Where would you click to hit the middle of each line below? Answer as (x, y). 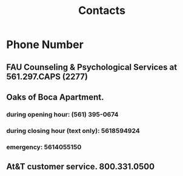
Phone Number (45, 45)
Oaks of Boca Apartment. (55, 97)
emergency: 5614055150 (44, 147)
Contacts (102, 11)
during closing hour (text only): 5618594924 (73, 130)
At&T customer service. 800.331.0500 (81, 167)
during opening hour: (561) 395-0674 (62, 114)
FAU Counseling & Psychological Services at (92, 67)
